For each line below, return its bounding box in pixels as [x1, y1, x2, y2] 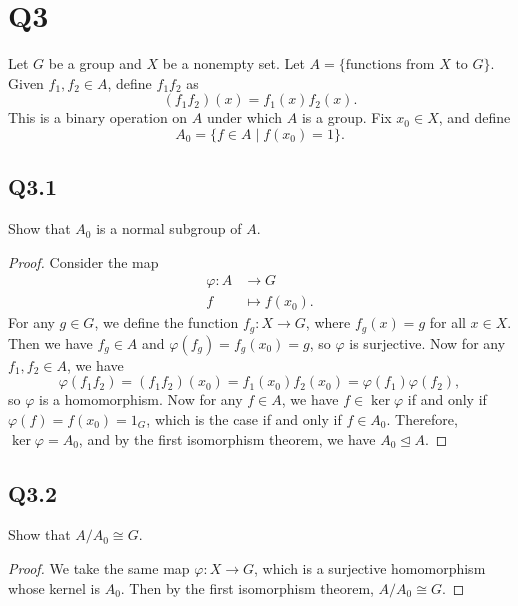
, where [305, 312, 351, 333]
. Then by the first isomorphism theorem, [120, 577, 374, 598]
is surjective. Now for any [349, 332, 506, 353]
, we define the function [94, 312, 239, 333]
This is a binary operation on [8, 107, 188, 128]
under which [206, 107, 283, 128]
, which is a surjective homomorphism [254, 557, 486, 578]
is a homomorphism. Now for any [39, 389, 243, 410]
